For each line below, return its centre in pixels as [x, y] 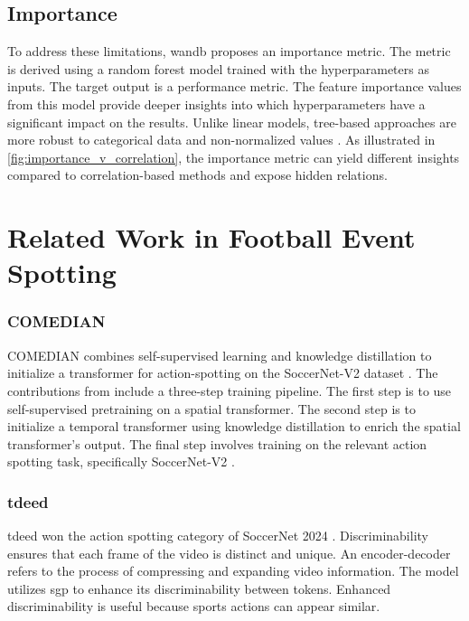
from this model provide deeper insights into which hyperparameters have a [216, 103]
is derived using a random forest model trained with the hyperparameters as [218, 68]
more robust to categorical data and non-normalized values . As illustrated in [221, 140]
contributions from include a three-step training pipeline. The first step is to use [230, 390]
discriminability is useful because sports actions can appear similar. [194, 606]
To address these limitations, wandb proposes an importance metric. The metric [229, 51]
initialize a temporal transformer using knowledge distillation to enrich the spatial [234, 426]
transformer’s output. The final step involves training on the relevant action [217, 443]
